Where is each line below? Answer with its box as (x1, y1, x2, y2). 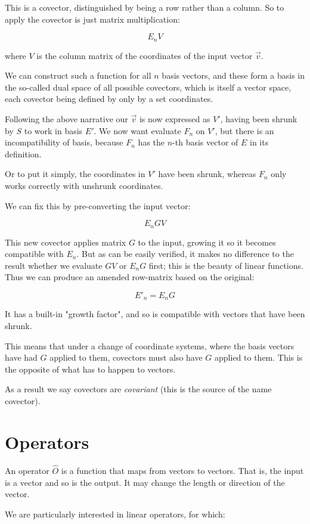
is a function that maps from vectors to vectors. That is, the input (61, 464, 304, 476)
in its (249, 136, 269, 148)
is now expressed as (139, 113, 210, 125)
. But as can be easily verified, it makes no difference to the (76, 247, 294, 260)
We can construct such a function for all (5, 69, 151, 82)
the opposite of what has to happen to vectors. (5, 362, 176, 375)
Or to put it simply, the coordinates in (5, 168, 145, 180)
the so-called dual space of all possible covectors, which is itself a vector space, (5, 80, 292, 93)
